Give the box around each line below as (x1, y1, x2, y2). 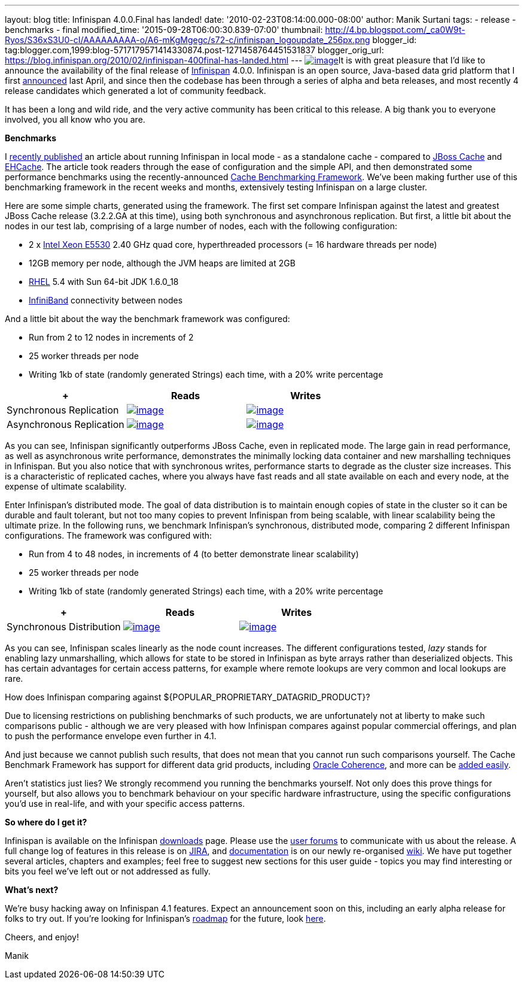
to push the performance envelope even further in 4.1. (5, 731, 217, 741)
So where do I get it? (5, 817, 87, 827)
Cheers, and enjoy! (5, 932, 79, 942)
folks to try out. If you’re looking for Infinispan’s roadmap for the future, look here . (5, 913, 326, 924)
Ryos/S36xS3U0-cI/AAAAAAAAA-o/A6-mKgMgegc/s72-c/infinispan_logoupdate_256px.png (5, 35, 370, 45)
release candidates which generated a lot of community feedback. (5, 86, 266, 96)
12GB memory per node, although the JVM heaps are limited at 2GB (29, 258, 295, 268)
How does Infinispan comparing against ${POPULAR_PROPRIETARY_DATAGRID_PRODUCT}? (5, 692, 370, 702)
